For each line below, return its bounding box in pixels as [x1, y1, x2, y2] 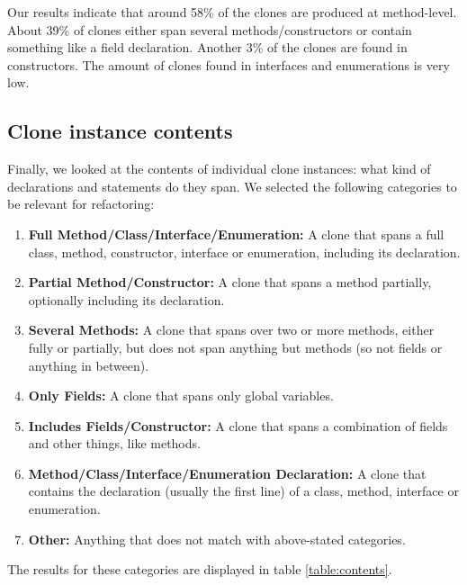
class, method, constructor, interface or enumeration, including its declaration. [28, 242, 461, 261]
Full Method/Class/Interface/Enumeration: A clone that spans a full [28, 224, 445, 243]
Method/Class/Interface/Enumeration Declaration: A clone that [28, 463, 427, 482]
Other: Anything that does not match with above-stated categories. [28, 529, 406, 548]
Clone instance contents [7, 117, 233, 145]
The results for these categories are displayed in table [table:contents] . [7, 560, 392, 579]
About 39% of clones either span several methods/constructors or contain [7, 20, 412, 39]
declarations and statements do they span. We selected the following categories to [7, 176, 457, 195]
